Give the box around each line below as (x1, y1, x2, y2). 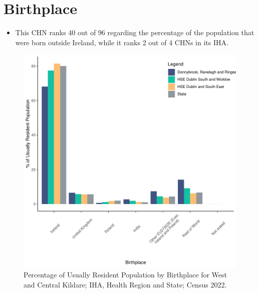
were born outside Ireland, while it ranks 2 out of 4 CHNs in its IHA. (15, 37, 228, 47)
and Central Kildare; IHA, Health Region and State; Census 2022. (24, 279, 227, 289)
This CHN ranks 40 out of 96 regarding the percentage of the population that (15, 27, 254, 38)
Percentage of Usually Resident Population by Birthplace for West (24, 269, 227, 279)
